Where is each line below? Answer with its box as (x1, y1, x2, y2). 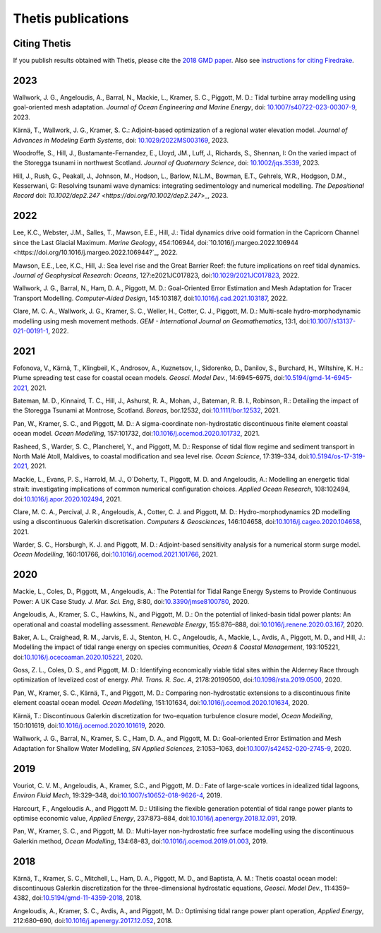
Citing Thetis (13, 37, 71, 49)
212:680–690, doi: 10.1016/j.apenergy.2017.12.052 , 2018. (13, 917, 173, 925)
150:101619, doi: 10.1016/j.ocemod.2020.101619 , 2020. (13, 721, 166, 730)
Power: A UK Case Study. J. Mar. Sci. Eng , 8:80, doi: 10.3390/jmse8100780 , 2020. (13, 597, 250, 605)
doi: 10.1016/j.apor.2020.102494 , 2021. (13, 494, 122, 503)
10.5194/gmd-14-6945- (284, 374, 353, 382)
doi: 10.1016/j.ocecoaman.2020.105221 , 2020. (13, 653, 143, 661)
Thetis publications (13, 11, 129, 26)
